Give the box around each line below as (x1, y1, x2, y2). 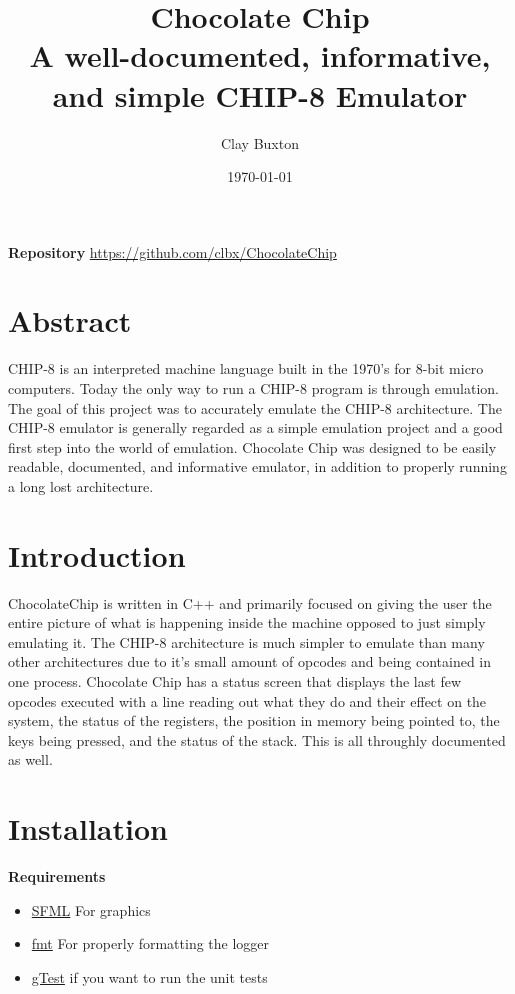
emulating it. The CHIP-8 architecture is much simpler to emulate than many (8, 631, 485, 652)
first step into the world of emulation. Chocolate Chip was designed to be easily (8, 436, 497, 457)
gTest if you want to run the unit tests (31, 966, 268, 987)
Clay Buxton (221, 132, 299, 153)
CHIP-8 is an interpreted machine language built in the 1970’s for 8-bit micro (8, 358, 484, 379)
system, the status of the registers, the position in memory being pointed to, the (8, 710, 500, 731)
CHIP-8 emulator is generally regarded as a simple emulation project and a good (8, 417, 503, 438)
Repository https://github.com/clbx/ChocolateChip (8, 241, 337, 262)
